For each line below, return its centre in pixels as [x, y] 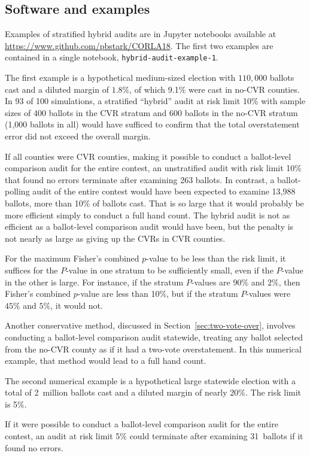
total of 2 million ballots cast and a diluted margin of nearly [116, 392]
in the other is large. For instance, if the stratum [94, 282]
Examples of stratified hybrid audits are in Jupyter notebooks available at [141, 34]
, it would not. [77, 305]
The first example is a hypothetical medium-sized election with [120, 77]
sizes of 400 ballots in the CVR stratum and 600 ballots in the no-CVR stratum [151, 112]
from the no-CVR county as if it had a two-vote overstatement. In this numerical [153, 349]
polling [17, 191]
